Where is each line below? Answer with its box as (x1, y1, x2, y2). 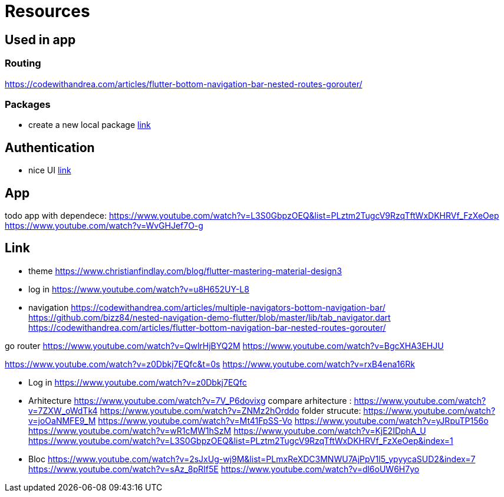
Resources (5, 1, 90, 21)
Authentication (5, 140, 95, 155)
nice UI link (28, 165, 71, 176)
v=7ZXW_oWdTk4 (28, 405, 98, 416)
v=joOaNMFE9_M (28, 415, 96, 426)
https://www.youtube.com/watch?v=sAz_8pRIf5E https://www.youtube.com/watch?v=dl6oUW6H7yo (28, 463, 420, 474)
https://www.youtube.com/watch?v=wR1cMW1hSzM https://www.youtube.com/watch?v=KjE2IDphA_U (28, 425, 426, 436)
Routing (5, 57, 41, 70)
